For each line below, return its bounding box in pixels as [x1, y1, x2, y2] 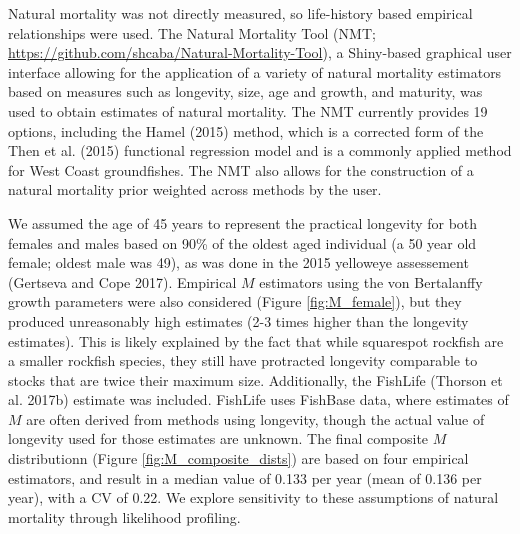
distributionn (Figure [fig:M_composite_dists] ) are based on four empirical [8, 448, 469, 469]
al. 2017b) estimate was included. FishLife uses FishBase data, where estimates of [8, 389, 509, 410]
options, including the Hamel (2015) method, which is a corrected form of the [8, 120, 484, 141]
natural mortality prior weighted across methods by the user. [8, 179, 382, 200]
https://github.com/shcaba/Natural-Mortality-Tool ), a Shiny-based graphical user [8, 42, 512, 63]
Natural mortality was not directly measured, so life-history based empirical [8, 3, 473, 23]
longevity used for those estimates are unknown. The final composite [8, 428, 429, 449]
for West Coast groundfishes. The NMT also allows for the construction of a [8, 159, 474, 180]
